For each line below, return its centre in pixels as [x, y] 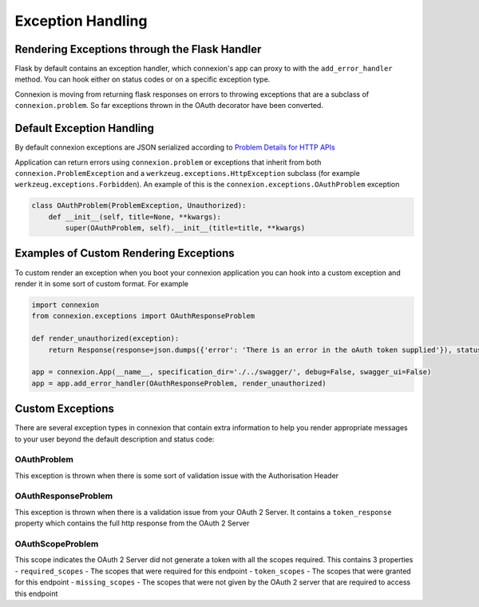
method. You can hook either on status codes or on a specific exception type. [143, 79]
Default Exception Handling [85, 128]
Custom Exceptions [65, 409]
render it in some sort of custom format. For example [102, 283]
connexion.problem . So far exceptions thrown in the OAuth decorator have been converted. [169, 106]
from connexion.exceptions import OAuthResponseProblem [143, 316]
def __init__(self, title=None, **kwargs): [135, 217]
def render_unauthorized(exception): [105, 339]
